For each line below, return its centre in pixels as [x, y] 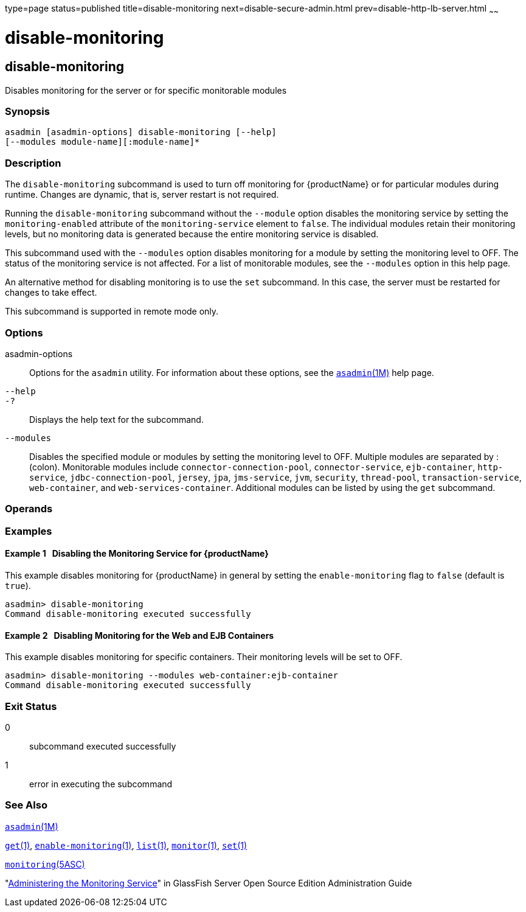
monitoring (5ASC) [45, 864]
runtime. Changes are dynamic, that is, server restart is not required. [142, 195]
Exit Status [31, 706]
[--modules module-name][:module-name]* [102, 142]
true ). [18, 585]
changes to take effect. [51, 293]
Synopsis [27, 112]
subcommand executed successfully [103, 746]
